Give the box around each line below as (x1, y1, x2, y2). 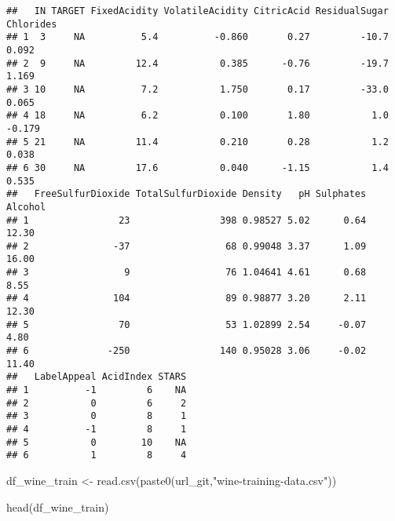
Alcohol (6, 201, 46, 213)
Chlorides (6, 18, 57, 30)
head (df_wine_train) (6, 498, 109, 515)
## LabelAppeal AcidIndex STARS (6, 371, 187, 383)
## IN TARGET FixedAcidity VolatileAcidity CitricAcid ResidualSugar (6, 5, 389, 16)
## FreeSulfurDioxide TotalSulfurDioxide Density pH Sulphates (6, 188, 367, 200)
